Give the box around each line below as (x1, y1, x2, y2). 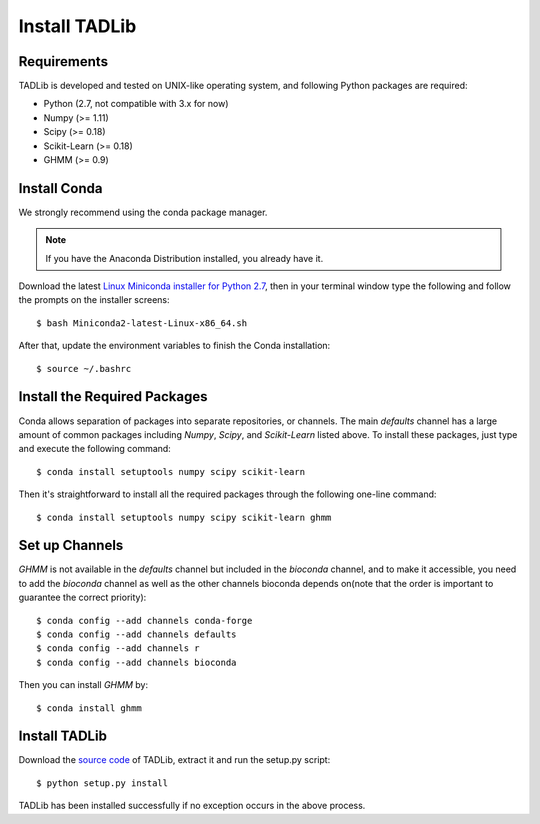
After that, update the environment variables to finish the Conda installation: (18, 340, 331, 352)
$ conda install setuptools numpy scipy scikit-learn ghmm (36, 511, 332, 523)
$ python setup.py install (36, 777, 169, 789)
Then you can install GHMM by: (18, 679, 149, 691)
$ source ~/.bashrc (36, 363, 132, 374)
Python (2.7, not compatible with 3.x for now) (43, 98, 229, 110)
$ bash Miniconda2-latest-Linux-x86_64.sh (36, 317, 248, 329)
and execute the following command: (18, 443, 172, 455)
